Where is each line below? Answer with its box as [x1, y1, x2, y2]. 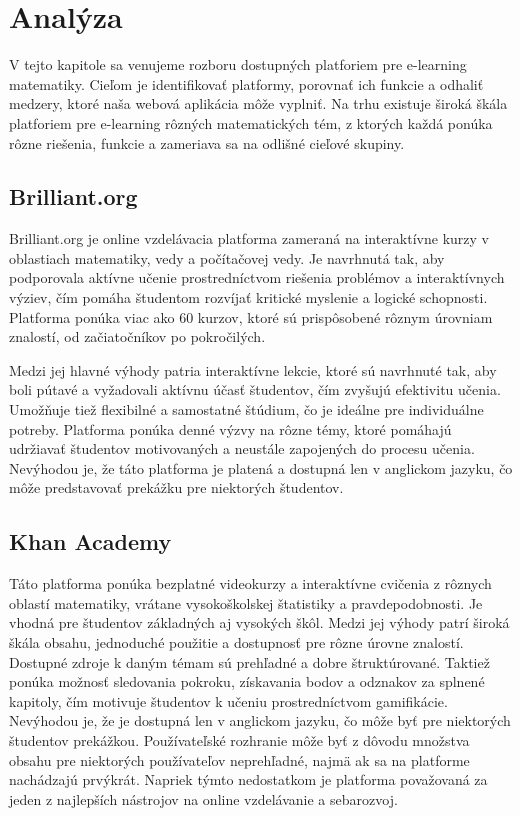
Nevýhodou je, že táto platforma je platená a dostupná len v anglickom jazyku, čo [9, 457, 513, 478]
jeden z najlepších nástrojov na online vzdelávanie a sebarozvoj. [9, 788, 398, 809]
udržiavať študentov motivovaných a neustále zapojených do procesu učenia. [9, 438, 475, 459]
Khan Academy [9, 526, 172, 557]
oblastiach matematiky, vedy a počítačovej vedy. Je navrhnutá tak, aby [9, 247, 445, 268]
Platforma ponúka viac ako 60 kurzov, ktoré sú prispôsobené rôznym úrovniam [9, 306, 493, 327]
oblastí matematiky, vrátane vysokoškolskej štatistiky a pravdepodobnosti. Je [9, 592, 483, 613]
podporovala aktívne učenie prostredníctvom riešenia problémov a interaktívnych [9, 267, 505, 288]
